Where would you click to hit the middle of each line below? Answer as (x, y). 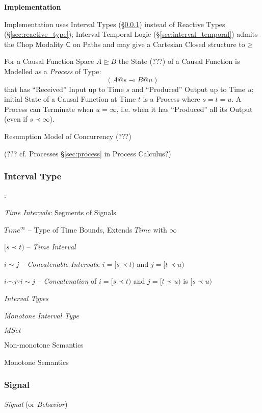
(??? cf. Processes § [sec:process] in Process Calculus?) (88, 153)
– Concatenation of (67, 281)
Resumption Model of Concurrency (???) (68, 136)
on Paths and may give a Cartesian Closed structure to (159, 44)
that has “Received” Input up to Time (64, 89)
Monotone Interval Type (42, 315)
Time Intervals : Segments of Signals (60, 212)
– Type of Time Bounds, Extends (80, 229)
